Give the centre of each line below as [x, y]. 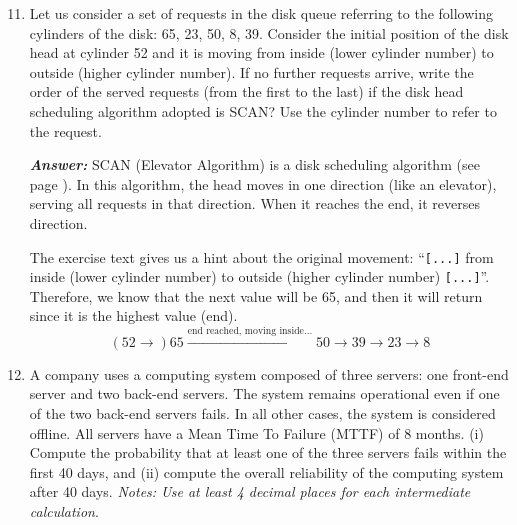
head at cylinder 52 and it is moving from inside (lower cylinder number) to [261, 52]
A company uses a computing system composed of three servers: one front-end [269, 373]
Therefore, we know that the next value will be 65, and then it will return [256, 295]
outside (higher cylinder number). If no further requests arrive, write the [251, 71]
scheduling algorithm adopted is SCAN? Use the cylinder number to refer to [263, 110]
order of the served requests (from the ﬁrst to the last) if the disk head [246, 91]
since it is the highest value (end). [133, 315]
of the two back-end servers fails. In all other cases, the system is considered [262, 413]
